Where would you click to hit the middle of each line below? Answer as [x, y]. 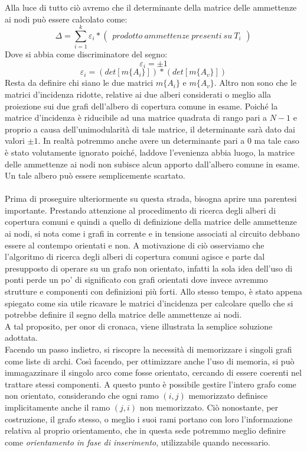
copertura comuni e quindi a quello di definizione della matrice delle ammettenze [151, 222]
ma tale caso [277, 141]
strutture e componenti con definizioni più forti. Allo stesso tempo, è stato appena [153, 291]
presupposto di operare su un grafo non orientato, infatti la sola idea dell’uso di [149, 268]
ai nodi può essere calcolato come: [66, 19]
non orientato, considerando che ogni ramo [82, 395]
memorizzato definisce [228, 395]
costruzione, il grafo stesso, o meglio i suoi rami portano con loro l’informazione [149, 419]
